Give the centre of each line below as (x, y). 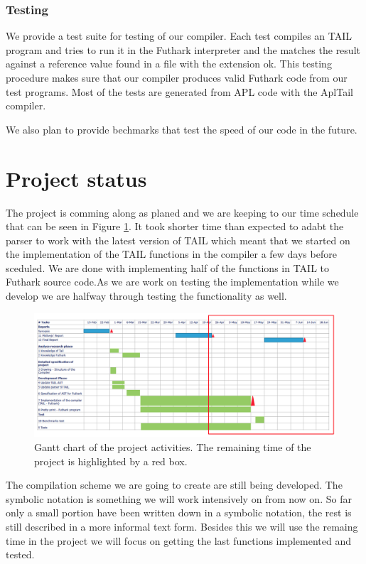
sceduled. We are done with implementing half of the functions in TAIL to (168, 267)
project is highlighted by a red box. (111, 461)
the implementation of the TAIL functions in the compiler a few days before (171, 254)
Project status (76, 178)
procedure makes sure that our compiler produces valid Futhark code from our (177, 77)
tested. (20, 554)
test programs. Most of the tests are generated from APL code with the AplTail (179, 91)
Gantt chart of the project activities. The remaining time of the (173, 446)
